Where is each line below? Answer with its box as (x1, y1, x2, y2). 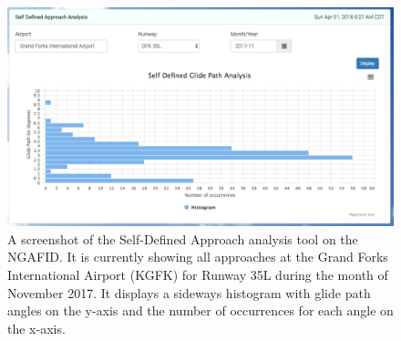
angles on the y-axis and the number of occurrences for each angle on (7, 301, 394, 320)
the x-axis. (7, 318, 66, 337)
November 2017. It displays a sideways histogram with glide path (7, 283, 371, 302)
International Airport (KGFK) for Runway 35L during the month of (7, 264, 388, 284)
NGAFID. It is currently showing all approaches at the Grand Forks (7, 247, 388, 266)
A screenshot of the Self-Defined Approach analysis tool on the (7, 229, 358, 248)
